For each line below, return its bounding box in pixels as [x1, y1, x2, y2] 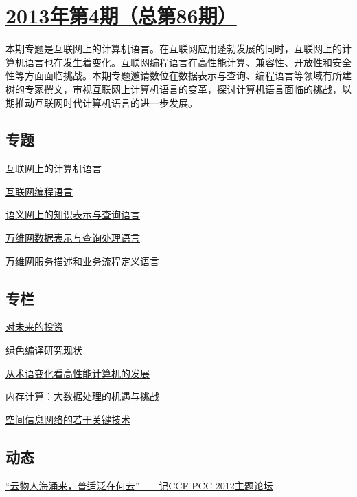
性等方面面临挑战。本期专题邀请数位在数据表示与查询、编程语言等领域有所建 [5, 68, 352, 83]
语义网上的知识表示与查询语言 [5, 207, 140, 222]
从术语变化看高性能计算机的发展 [5, 366, 150, 380]
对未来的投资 [5, 319, 63, 334]
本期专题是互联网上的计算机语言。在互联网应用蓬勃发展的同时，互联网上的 [5, 41, 342, 56]
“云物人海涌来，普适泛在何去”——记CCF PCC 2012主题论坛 [5, 478, 273, 492]
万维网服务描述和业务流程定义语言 [5, 253, 159, 268]
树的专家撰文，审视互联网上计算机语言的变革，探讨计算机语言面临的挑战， [5, 81, 342, 96]
